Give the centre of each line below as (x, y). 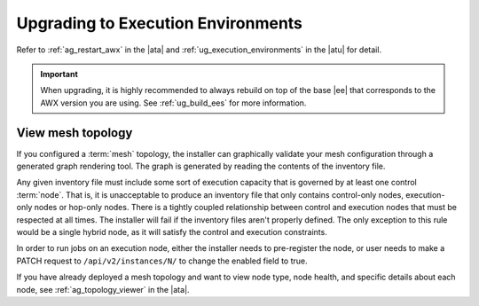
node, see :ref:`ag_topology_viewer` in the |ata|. (103, 289)
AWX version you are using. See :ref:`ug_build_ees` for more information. (173, 103)
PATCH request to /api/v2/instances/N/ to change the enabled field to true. (162, 261)
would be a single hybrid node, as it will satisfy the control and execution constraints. (172, 231)
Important (59, 74)
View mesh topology (75, 133)
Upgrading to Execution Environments (160, 23)
